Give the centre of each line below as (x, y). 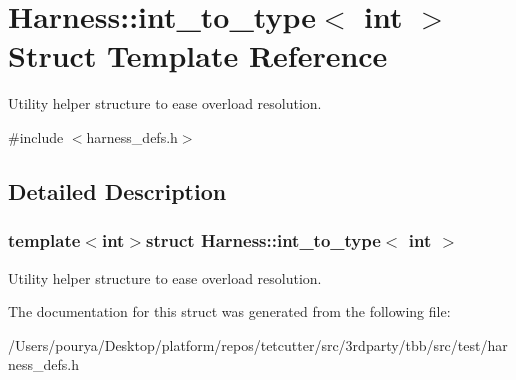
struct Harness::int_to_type (263, 240)
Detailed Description (117, 190)
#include (36, 136)
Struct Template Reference (198, 55)
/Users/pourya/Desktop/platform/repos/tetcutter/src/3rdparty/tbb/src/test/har (258, 344)
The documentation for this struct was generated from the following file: (229, 311)
